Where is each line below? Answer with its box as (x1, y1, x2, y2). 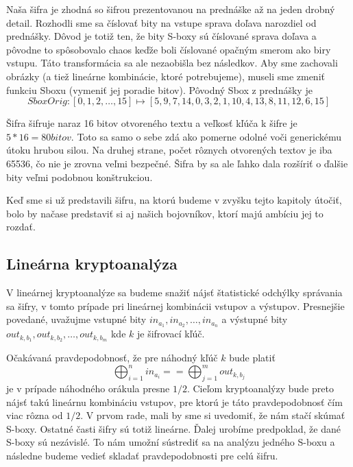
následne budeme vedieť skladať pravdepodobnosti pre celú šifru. (6, 448, 278, 462)
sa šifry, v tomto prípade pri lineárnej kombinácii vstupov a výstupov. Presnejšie (6, 298, 345, 313)
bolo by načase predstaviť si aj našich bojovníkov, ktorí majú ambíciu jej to (6, 206, 324, 220)
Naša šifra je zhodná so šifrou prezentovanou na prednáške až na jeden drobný (6, 2, 335, 16)
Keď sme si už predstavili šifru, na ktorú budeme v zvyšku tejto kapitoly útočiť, (6, 193, 342, 207)
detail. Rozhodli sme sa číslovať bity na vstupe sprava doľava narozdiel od (6, 15, 317, 29)
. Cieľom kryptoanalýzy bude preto (186, 381, 334, 395)
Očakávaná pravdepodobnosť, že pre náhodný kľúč (6, 350, 218, 365)
